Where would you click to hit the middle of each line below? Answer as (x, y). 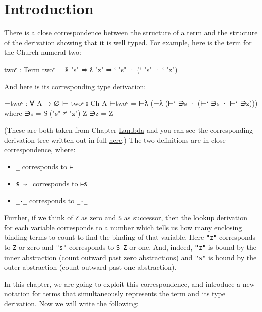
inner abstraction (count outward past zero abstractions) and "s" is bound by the (130, 257)
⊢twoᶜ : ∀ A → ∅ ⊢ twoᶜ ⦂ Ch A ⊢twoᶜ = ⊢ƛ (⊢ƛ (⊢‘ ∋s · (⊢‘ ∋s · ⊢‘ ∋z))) (131, 103)
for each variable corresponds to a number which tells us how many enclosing (123, 227)
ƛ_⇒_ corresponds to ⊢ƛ (52, 183)
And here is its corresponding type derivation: (75, 86)
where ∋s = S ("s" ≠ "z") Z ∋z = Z (59, 113)
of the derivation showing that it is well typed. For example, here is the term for (128, 42)
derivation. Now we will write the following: (71, 304)
